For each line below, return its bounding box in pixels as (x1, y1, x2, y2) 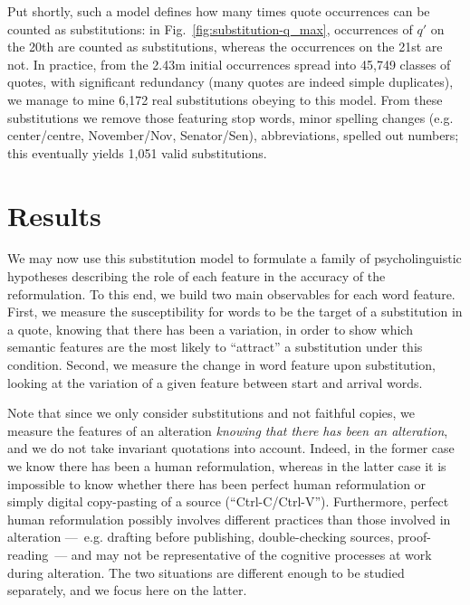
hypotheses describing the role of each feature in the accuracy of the (7, 267, 386, 286)
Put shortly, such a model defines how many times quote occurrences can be (7, 2, 430, 20)
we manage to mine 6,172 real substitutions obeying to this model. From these (7, 90, 443, 109)
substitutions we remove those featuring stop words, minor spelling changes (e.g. (7, 108, 454, 127)
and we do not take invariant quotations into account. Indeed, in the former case (7, 439, 455, 458)
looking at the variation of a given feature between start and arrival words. (7, 373, 423, 392)
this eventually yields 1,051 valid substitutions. (7, 143, 267, 162)
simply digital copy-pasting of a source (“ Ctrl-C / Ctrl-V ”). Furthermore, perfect (7, 492, 449, 511)
